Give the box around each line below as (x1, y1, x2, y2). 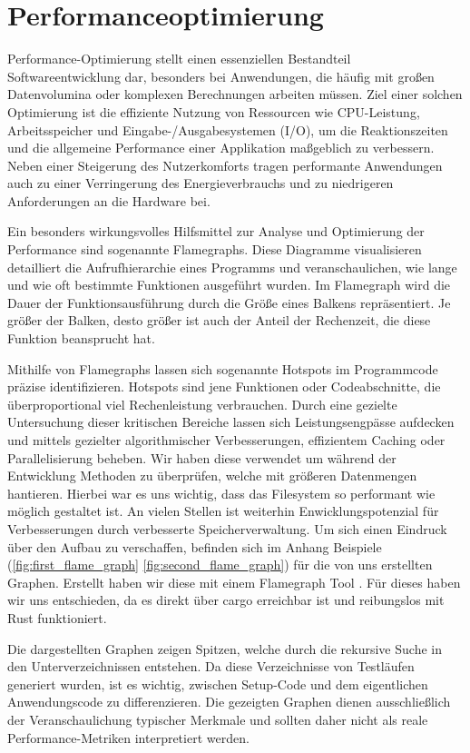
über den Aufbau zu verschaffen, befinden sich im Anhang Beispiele (7, 537, 382, 556)
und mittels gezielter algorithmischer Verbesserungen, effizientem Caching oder (7, 431, 446, 449)
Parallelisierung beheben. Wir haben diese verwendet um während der (7, 448, 397, 467)
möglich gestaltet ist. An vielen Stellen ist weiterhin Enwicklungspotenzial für (7, 501, 439, 520)
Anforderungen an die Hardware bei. (7, 191, 211, 210)
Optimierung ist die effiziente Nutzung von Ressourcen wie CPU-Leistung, (7, 102, 420, 121)
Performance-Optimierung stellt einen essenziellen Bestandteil (7, 49, 351, 68)
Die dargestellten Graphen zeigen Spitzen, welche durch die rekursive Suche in (7, 639, 442, 658)
